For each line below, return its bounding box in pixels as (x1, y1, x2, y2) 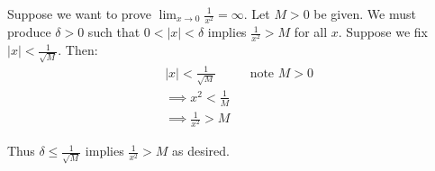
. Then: (58, 40, 98, 59)
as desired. (171, 141, 230, 160)
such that (87, 22, 140, 41)
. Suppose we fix (338, 22, 429, 41)
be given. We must (313, 4, 416, 22)
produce (7, 22, 51, 41)
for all (294, 22, 328, 41)
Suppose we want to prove (7, 4, 151, 22)
